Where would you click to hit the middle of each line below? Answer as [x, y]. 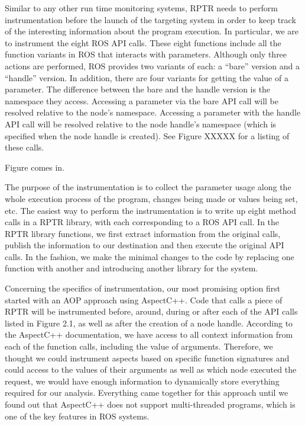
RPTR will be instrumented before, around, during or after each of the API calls [151, 311]
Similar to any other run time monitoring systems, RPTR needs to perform [141, 8]
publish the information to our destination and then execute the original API [145, 245]
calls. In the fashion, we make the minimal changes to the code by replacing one [150, 256]
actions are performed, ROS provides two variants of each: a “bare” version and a [152, 65]
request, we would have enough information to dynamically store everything [142, 381]
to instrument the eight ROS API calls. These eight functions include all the [143, 42]
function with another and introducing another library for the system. [132, 268]
